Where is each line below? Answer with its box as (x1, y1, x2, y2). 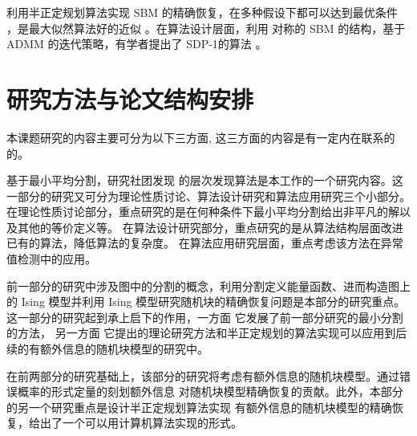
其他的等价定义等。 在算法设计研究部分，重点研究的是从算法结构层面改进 (17, 218, 403, 235)
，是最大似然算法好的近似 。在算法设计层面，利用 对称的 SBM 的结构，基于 (6, 19, 406, 36)
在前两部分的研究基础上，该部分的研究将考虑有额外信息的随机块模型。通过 (6, 367, 399, 384)
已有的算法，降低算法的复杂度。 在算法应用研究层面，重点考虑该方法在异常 (6, 234, 403, 251)
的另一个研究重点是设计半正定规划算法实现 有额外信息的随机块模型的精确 (6, 398, 392, 415)
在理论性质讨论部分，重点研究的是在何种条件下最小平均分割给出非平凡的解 (6, 203, 399, 220)
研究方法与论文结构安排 (6, 82, 254, 115)
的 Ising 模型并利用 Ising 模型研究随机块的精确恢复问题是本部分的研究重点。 (6, 293, 406, 310)
